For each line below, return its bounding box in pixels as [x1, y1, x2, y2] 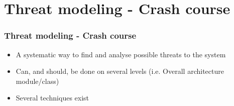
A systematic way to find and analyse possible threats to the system [16, 49, 226, 59]
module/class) [16, 75, 59, 86]
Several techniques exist [16, 92, 89, 103]
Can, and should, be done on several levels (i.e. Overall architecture [16, 66, 224, 76]
